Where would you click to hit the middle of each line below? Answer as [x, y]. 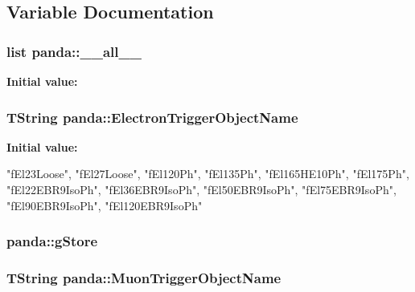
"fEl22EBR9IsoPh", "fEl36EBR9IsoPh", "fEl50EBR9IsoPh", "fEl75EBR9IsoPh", [201, 189]
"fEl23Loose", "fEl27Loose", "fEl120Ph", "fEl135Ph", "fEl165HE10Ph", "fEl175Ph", [208, 174]
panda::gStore [52, 241]
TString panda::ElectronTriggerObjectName [152, 117]
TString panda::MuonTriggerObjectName [144, 277]
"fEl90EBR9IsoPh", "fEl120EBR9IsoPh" [105, 205]
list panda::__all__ [74, 51]
